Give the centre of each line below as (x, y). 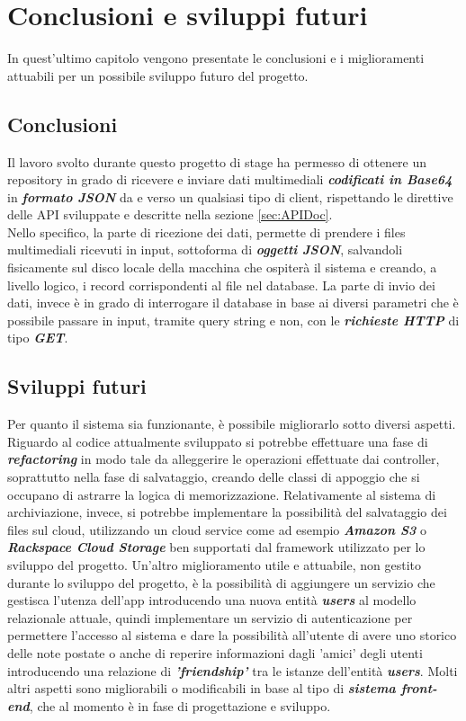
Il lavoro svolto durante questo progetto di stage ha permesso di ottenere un (217, 161)
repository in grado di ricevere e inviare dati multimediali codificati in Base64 (230, 179)
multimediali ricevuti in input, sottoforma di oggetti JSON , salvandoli (205, 249)
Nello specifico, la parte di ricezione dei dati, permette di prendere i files (206, 231)
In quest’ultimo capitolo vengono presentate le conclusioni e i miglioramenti (216, 58)
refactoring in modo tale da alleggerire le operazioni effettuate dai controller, (224, 459)
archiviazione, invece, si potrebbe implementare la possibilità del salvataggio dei (227, 512)
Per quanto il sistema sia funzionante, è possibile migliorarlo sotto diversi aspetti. (232, 424)
